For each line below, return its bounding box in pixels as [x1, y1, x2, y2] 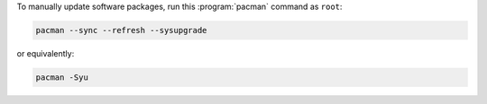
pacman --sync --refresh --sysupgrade [35, 25, 207, 35]
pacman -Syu [35, 72, 89, 82]
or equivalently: [16, 48, 75, 58]
